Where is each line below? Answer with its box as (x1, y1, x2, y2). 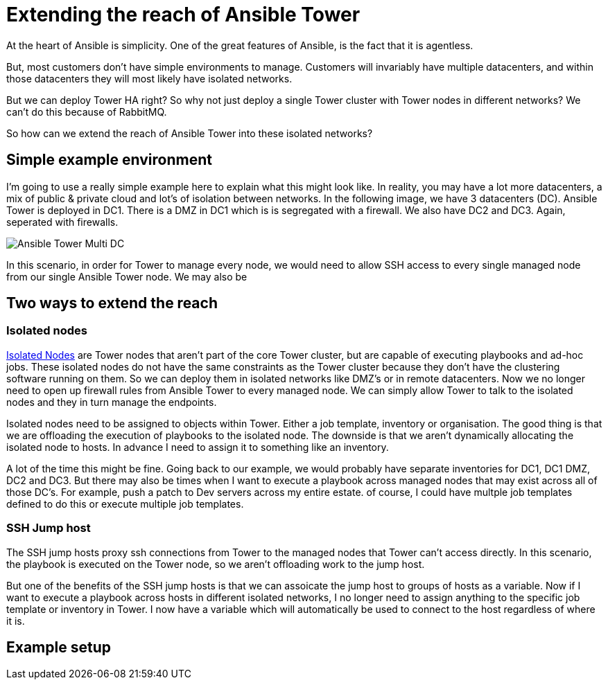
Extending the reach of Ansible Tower (6, 3, 361, 26)
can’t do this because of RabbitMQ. (6, 105, 167, 118)
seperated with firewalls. (6, 215, 119, 228)
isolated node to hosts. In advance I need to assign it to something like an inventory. (6, 441, 389, 453)
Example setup (6, 638, 111, 656)
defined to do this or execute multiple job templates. (6, 497, 244, 510)
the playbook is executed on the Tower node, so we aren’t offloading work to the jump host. (6, 558, 425, 570)
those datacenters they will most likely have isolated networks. (6, 72, 293, 84)
